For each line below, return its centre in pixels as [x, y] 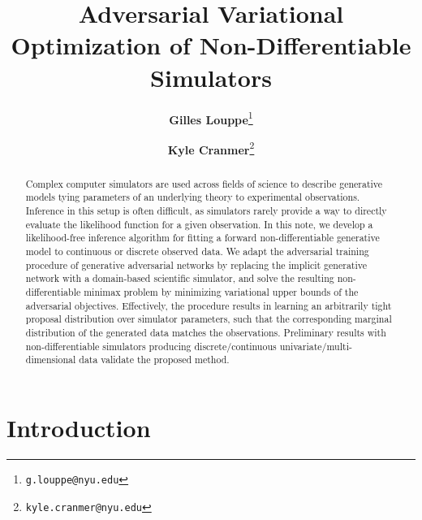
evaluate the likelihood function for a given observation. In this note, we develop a [199, 224]
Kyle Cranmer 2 [211, 148]
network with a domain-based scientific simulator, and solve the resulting [180, 278]
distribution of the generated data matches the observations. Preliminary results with [206, 333]
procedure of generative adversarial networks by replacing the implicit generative [196, 264]
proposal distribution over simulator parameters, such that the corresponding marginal [209, 319]
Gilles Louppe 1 [211, 118]
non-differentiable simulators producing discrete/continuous [151, 346]
